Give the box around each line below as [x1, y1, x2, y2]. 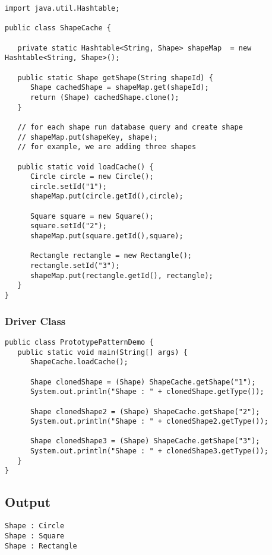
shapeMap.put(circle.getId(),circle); [30, 192, 184, 201]
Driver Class [5, 313, 66, 328]
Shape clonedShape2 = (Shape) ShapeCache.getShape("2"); [30, 407, 260, 416]
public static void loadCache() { [17, 162, 154, 171]
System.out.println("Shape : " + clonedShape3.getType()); [30, 447, 268, 456]
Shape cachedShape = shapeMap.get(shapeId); [30, 83, 209, 92]
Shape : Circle [5, 522, 65, 531]
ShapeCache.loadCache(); [30, 358, 128, 367]
